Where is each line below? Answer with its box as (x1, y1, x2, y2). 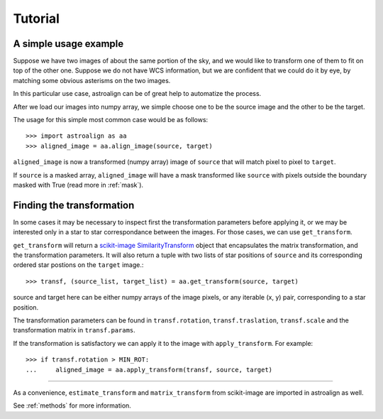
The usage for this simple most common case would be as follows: (13, 116, 209, 124)
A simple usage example (13, 38, 124, 50)
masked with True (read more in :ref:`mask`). (13, 180, 144, 189)
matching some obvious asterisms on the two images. (13, 76, 171, 85)
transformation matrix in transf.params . (13, 326, 136, 334)
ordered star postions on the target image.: (13, 261, 144, 269)
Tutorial (13, 11, 60, 26)
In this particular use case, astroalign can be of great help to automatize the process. (13, 89, 262, 98)
